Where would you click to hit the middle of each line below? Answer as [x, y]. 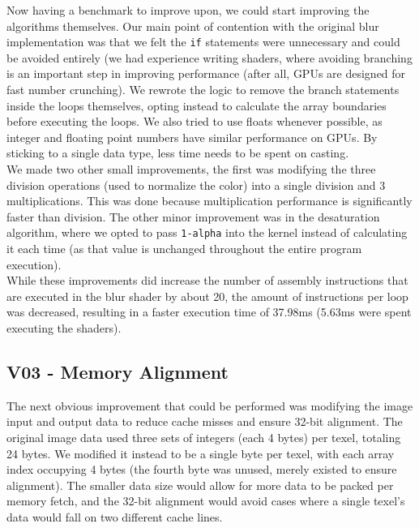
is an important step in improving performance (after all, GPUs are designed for [206, 73]
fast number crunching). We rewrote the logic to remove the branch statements [203, 90]
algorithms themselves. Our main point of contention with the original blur [193, 26]
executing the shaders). [64, 328]
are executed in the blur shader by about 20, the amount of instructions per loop [207, 296]
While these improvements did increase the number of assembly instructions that [207, 280]
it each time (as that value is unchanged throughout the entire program [184, 249]
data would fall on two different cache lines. [115, 516]
